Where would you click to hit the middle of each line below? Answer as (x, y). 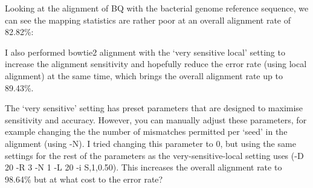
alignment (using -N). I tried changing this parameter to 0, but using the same (150, 143)
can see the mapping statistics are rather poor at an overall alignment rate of (148, 20)
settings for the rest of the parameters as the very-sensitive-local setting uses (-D (154, 155)
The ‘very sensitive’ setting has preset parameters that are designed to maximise (154, 108)
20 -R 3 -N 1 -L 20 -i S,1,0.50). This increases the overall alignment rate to (144, 167)
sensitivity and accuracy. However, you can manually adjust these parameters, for (156, 119)
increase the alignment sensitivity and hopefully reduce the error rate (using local (156, 64)
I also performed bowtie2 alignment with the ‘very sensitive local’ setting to (145, 52)
